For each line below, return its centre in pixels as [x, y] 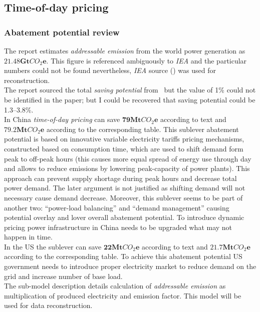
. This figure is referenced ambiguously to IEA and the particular [147, 60]
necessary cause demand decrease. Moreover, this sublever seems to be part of [123, 197]
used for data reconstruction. [48, 305]
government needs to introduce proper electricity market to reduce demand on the [130, 266]
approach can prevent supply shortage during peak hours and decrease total [120, 178]
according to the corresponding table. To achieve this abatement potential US [123, 256]
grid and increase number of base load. [63, 276]
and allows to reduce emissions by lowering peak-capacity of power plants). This [127, 168]
